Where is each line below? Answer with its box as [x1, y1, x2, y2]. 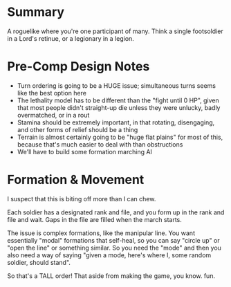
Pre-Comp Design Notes [7, 59, 150, 75]
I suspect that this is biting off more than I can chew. [7, 194, 156, 203]
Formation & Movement [7, 172, 145, 187]
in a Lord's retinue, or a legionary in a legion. [7, 34, 135, 42]
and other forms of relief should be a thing [17, 125, 138, 133]
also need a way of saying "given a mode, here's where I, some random [7, 250, 212, 259]
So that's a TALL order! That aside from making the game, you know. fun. [7, 271, 216, 280]
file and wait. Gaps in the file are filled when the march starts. [7, 215, 182, 223]
